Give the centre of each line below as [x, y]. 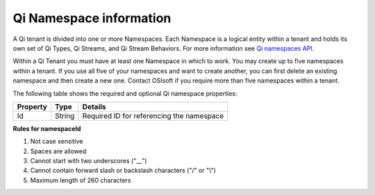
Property [32, 106]
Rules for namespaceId [47, 128]
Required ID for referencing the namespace [153, 116]
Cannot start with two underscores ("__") [89, 161]
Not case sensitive [57, 142]
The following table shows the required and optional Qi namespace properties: [125, 93]
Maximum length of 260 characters [81, 180]
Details [94, 106]
